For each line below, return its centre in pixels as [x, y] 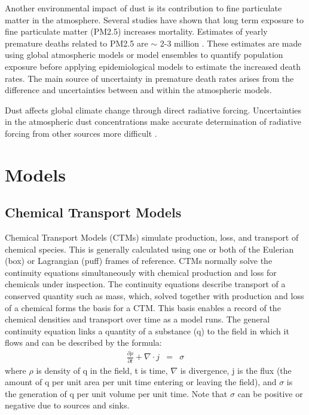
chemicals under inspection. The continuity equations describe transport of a [145, 284]
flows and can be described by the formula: [83, 342]
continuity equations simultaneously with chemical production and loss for [141, 272]
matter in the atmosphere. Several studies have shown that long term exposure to [154, 19]
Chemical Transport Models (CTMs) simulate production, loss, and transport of [152, 237]
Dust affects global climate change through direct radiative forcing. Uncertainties [153, 110]
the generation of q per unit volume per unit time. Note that [116, 393]
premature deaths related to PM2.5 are [77, 43]
